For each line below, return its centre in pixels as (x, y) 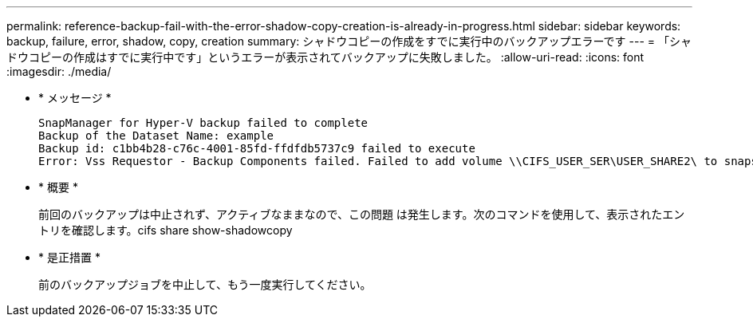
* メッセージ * (75, 98)
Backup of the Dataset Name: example (156, 136)
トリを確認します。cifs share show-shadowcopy (166, 230)
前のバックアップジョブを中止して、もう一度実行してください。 (205, 284)
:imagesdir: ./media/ (59, 71)
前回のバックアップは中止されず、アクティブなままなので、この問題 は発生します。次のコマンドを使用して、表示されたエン (362, 214)
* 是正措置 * (69, 257)
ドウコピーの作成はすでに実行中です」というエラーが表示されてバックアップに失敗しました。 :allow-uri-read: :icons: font (325, 57)
